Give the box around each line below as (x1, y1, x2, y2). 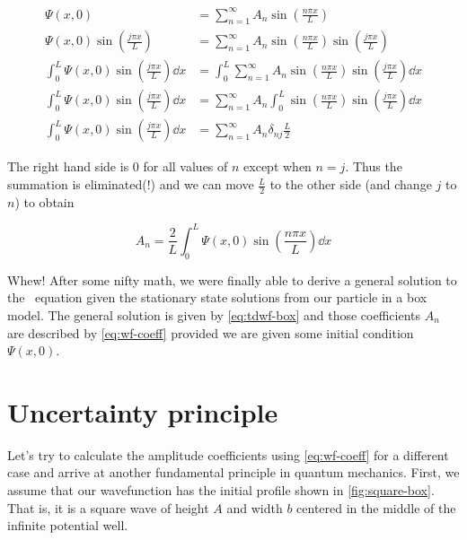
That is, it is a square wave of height (7, 498, 209, 517)
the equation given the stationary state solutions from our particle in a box (7, 288, 427, 307)
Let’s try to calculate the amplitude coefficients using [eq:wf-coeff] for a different (7, 445, 449, 464)
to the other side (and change (269, 175, 432, 194)
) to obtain (14, 192, 75, 211)
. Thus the (345, 157, 402, 176)
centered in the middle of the (296, 498, 456, 517)
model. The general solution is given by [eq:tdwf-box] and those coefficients (7, 305, 421, 324)
